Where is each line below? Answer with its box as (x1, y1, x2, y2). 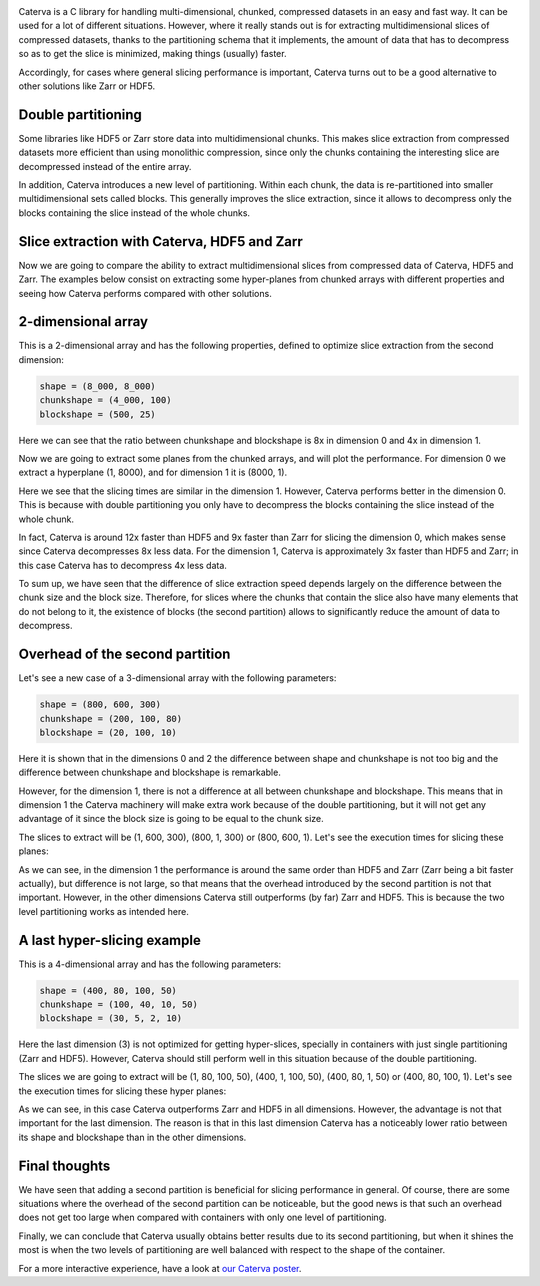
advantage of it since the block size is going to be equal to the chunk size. (18, 813, 324, 825)
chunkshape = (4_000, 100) (39, 395, 172, 406)
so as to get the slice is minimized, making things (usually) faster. (18, 48, 287, 60)
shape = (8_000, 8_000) (39, 380, 157, 392)
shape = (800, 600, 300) (39, 699, 162, 710)
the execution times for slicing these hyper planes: (18, 1085, 227, 1097)
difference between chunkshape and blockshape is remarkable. (18, 766, 282, 779)
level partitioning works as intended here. (18, 905, 189, 917)
